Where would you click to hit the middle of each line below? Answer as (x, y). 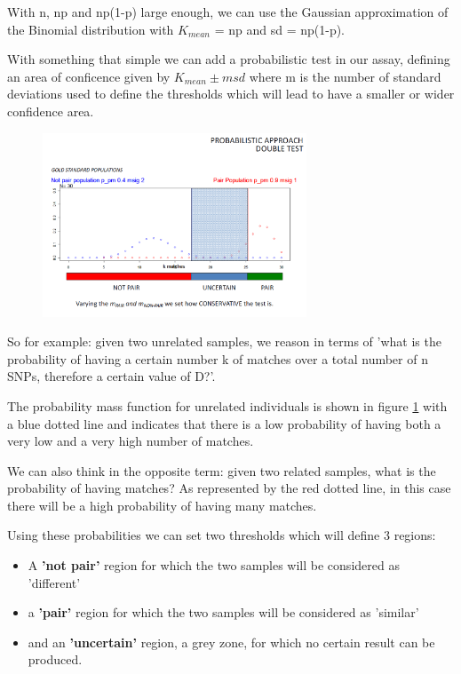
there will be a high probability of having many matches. (162, 505)
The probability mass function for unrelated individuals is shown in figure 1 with (227, 405)
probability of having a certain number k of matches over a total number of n (218, 358)
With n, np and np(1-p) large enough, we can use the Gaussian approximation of (228, 12)
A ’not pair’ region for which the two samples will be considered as (214, 565)
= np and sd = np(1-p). (280, 29)
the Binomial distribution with (91, 29)
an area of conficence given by (89, 76)
